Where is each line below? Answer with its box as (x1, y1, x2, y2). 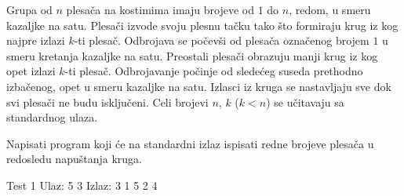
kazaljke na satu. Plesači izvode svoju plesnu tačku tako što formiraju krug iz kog (6, 16, 399, 33)
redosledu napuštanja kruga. (6, 151, 142, 167)
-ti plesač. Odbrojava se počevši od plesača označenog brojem (74, 32, 369, 49)
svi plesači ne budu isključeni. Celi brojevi (6, 93, 209, 110)
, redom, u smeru (289, 2, 371, 17)
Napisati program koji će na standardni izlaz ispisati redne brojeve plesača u (6, 135, 374, 151)
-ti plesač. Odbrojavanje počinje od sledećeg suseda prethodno (64, 63, 363, 79)
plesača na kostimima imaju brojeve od (66, 2, 254, 17)
